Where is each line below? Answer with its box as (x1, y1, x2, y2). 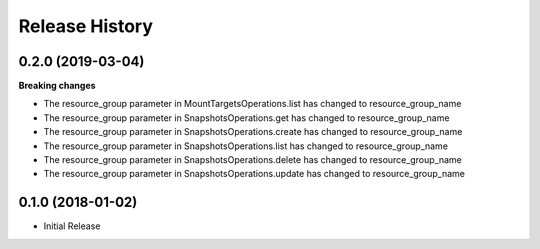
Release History (18, 15, 154, 37)
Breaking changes (18, 80, 96, 92)
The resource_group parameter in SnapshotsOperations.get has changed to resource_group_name (43, 111, 450, 124)
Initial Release (43, 220, 101, 232)
